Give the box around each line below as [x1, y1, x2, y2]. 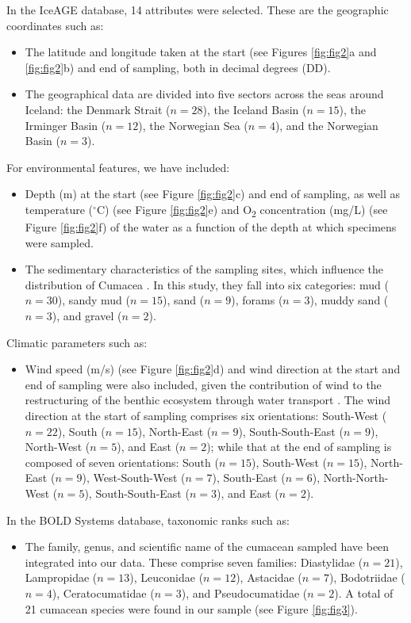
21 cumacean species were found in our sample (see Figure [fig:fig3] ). [25, 600, 358, 617]
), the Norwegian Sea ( [138, 117, 248, 133]
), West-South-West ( [82, 469, 186, 486]
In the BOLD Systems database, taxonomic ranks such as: [6, 511, 290, 528]
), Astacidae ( [236, 569, 302, 586]
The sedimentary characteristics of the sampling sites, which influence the [25, 261, 384, 277]
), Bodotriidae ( [328, 569, 405, 586]
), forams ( [231, 292, 283, 308]
